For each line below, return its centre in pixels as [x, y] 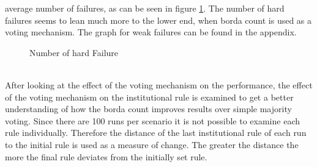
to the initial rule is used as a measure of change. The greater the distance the [152, 144]
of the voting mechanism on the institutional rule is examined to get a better [149, 97]
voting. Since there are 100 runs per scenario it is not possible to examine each [152, 120]
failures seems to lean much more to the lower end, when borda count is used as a [158, 20]
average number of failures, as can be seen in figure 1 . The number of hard [145, 8]
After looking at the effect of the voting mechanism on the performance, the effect [159, 84]
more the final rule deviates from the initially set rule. [106, 156]
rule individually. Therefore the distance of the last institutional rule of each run [156, 133]
